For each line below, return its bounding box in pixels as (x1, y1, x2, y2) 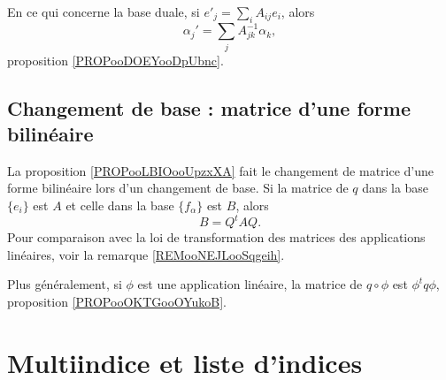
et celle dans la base (65, 196, 174, 214)
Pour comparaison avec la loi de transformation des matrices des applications (7, 228, 426, 247)
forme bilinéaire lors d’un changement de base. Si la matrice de (7, 179, 349, 197)
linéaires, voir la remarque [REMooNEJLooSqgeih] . (7, 245, 285, 263)
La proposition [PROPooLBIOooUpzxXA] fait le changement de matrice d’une (7, 161, 434, 179)
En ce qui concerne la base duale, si (7, 3, 200, 20)
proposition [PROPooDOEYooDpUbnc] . (7, 50, 224, 69)
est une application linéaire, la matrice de (137, 275, 363, 293)
